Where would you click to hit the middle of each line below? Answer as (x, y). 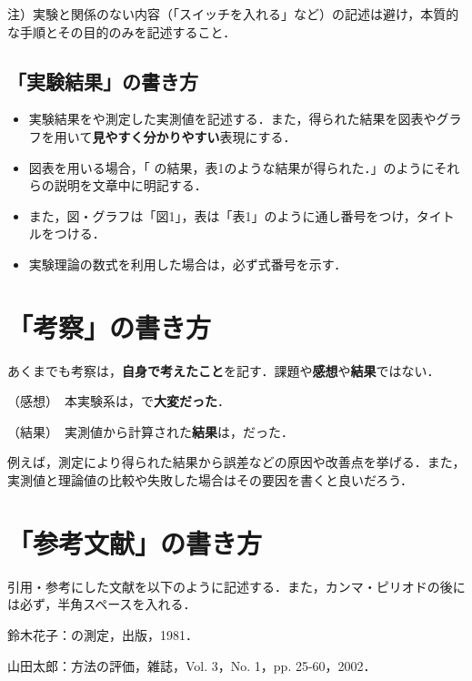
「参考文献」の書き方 (135, 542)
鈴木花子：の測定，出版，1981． (103, 634)
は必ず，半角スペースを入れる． (102, 604)
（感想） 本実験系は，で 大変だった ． (119, 401)
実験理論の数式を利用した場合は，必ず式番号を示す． (188, 264)
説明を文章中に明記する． (131, 185)
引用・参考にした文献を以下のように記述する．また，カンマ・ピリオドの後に (236, 586)
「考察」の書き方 (110, 326)
